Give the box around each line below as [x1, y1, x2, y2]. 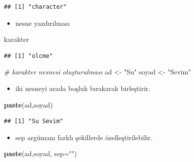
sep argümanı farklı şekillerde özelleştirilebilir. [15, 132, 153, 142]
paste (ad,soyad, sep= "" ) [4, 148, 77, 159]
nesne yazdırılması [15, 18, 70, 28]
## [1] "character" [4, 3, 67, 10]
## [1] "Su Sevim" [4, 118, 63, 125]
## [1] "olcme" [4, 52, 53, 59]
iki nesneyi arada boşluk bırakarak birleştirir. [15, 83, 151, 93]
